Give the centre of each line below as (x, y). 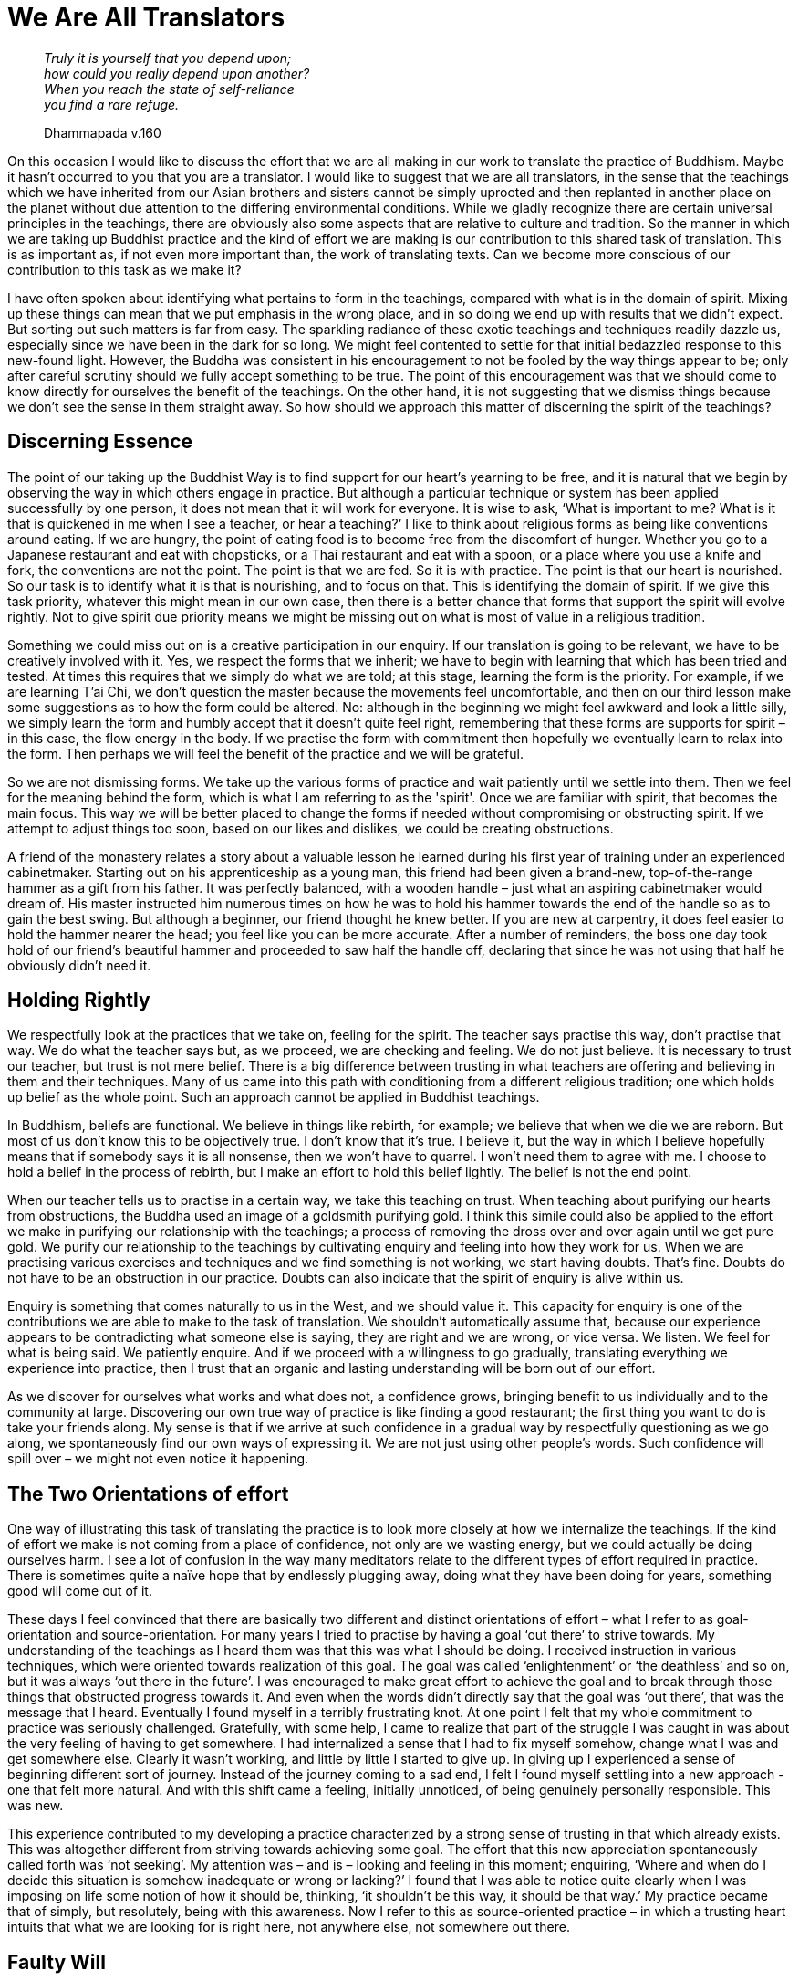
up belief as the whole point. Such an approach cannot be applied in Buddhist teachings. (274, 1097)
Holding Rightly (79, 1001)
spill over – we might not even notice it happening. (158, 1459)
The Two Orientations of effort (148, 1494)
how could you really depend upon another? (177, 73)
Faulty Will (57, 1962)
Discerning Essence (100, 442)
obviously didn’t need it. (79, 965)
